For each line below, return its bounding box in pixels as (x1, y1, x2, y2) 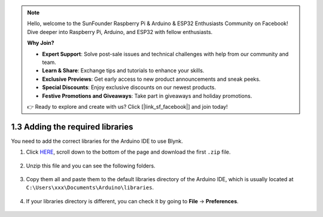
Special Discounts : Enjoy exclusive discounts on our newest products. (42, 84, 217, 91)
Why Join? (27, 39, 54, 47)
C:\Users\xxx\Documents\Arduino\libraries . (26, 184, 154, 191)
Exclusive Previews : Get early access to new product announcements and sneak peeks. (42, 75, 261, 82)
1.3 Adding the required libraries (11, 121, 134, 132)
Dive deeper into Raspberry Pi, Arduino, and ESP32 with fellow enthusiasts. (27, 28, 213, 35)
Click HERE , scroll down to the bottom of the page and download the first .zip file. (26, 148, 231, 155)
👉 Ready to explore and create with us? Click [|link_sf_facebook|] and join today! (27, 103, 228, 110)
